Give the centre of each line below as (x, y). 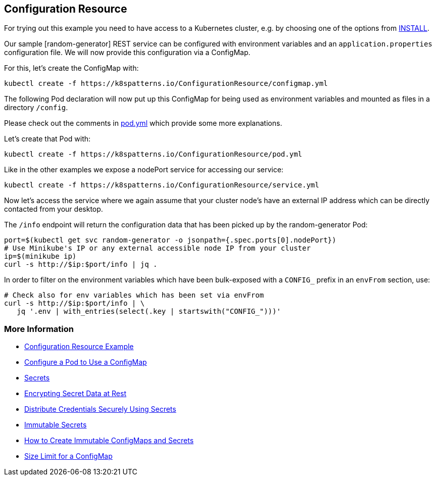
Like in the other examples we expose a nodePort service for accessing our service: (144, 170)
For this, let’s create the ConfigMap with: (71, 68)
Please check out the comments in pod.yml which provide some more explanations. (143, 123)
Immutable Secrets (56, 425)
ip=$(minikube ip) (40, 256)
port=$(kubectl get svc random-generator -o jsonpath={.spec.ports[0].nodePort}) (170, 240)
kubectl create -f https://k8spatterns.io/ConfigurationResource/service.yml (162, 185)
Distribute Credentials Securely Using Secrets (100, 409)
